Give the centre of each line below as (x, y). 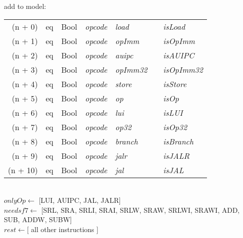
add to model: (25, 6)
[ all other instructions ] (63, 229)
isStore (175, 84)
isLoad (174, 26)
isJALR (176, 155)
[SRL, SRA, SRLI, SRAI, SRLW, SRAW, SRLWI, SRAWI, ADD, (140, 210)
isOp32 (175, 127)
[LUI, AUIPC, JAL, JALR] (80, 200)
